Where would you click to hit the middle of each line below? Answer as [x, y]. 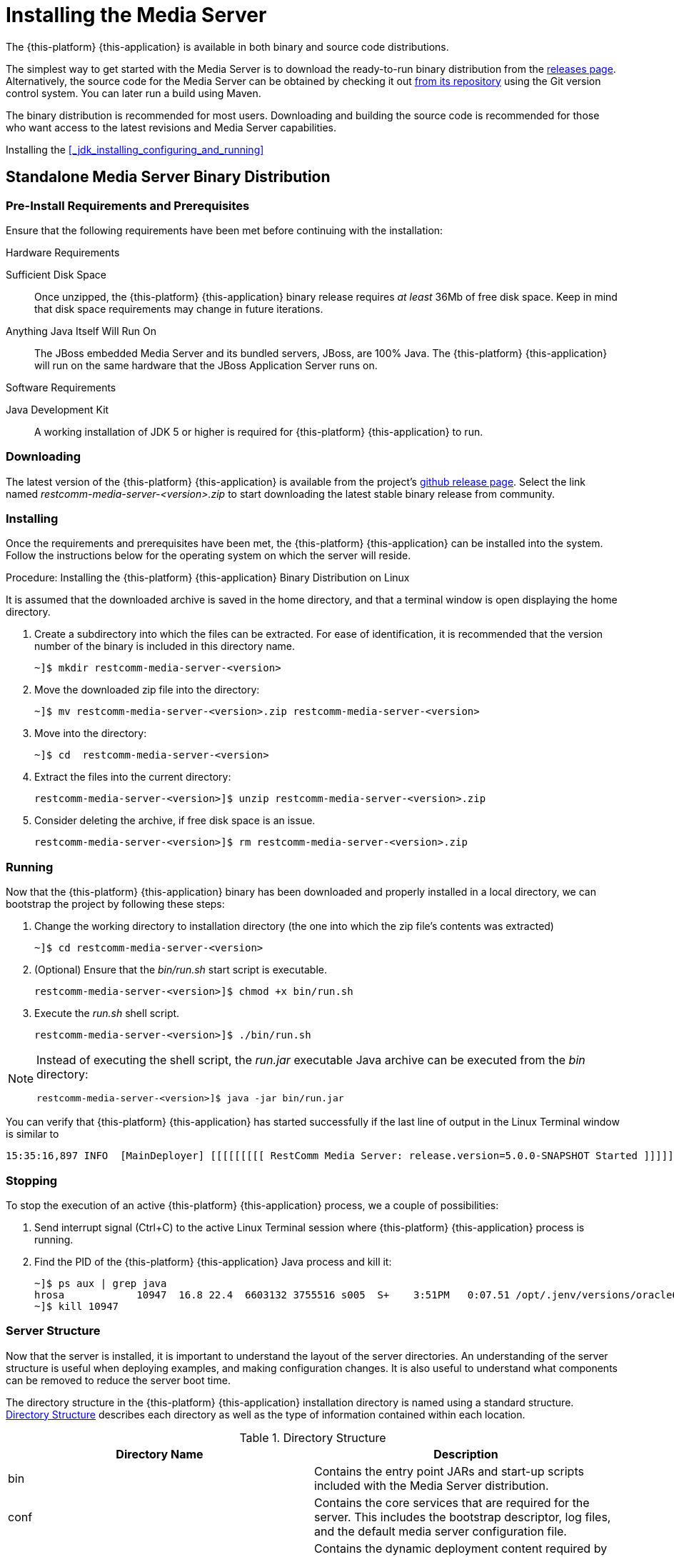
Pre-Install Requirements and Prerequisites [128, 205]
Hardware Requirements [63, 252]
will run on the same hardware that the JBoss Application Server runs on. [206, 365]
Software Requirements [61, 387]
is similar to [32, 1134]
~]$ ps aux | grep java [101, 1283]
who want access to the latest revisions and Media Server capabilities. [171, 127]
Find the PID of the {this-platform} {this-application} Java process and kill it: [213, 1261]
